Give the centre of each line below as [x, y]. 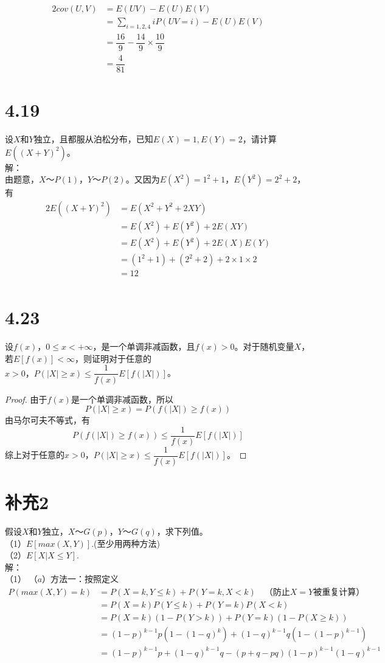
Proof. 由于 [26, 399]
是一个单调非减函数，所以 [122, 399]
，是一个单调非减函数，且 [144, 346]
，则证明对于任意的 [113, 358]
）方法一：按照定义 [81, 579]
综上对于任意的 [35, 455]
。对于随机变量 [264, 346]
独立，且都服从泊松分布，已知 [93, 139]
